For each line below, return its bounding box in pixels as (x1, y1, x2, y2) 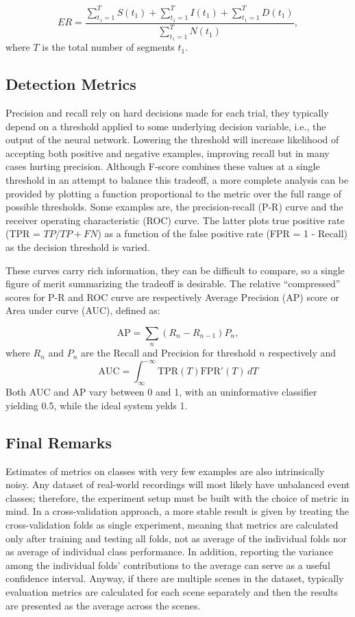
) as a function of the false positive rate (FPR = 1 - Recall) (97, 226, 348, 241)
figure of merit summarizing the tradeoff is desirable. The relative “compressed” (5, 276, 341, 291)
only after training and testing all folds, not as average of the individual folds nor (5, 531, 347, 545)
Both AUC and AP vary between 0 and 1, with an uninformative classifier (5, 385, 317, 399)
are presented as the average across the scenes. (5, 598, 201, 612)
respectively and (268, 346, 336, 360)
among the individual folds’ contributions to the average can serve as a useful (5, 557, 330, 572)
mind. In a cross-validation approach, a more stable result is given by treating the (5, 504, 350, 518)
